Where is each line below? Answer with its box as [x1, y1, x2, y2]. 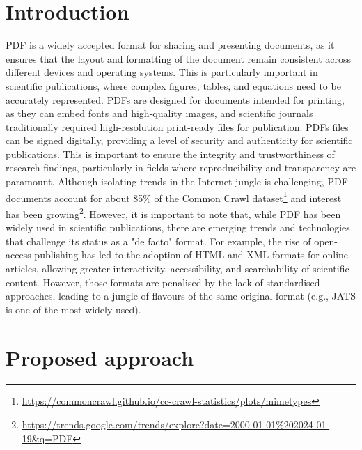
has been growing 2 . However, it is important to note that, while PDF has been [6, 204, 341, 221]
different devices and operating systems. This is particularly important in [6, 65, 318, 79]
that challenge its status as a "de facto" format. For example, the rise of [6, 233, 311, 248]
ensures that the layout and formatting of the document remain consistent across [6, 51, 352, 65]
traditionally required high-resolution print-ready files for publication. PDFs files [6, 119, 349, 134]
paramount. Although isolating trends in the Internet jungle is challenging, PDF [6, 174, 348, 189]
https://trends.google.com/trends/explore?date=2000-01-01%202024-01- [22, 417, 330, 432]
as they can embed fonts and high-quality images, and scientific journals [6, 106, 313, 121]
